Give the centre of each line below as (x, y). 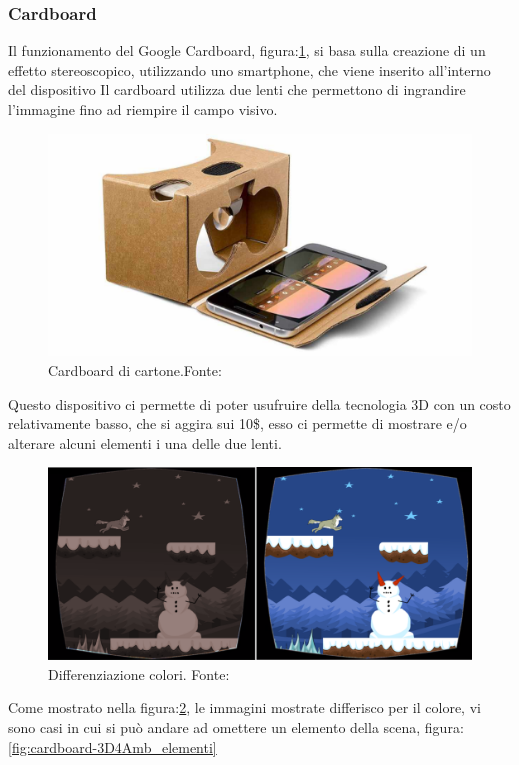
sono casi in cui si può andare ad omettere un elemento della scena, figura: (236, 727)
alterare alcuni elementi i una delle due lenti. (145, 442)
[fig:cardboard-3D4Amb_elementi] (112, 746)
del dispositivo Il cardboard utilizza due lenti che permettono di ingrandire (237, 89)
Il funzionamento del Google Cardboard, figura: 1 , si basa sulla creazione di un (247, 50)
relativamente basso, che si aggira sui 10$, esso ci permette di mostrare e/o (237, 423)
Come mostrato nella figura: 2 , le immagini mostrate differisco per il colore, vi (244, 707)
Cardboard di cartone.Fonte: (135, 369)
